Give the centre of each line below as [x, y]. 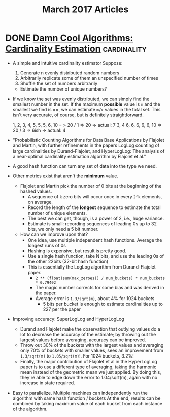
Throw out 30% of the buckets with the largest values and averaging [92, 345]
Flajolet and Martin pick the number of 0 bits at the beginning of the [91, 186]
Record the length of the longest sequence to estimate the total [94, 207]
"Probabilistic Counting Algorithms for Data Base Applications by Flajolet [88, 140]
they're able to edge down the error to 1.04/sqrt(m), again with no [89, 377]
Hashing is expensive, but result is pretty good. [77, 251]
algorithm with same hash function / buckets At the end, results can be [87, 398]
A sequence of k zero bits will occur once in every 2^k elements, [95, 196]
